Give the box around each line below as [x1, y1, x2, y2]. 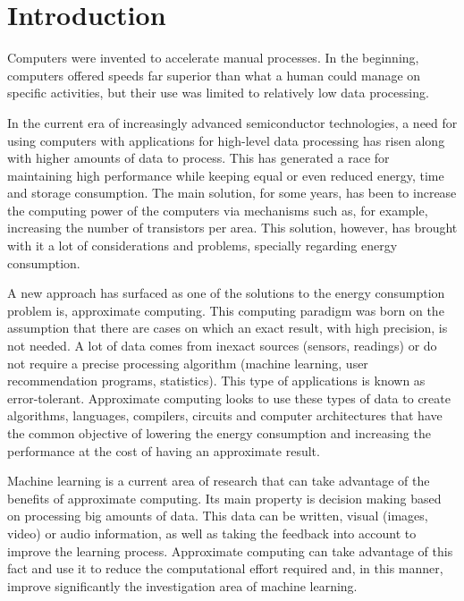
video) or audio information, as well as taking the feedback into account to [7, 523, 417, 542]
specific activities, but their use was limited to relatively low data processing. [7, 83, 429, 102]
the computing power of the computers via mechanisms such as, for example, [7, 200, 428, 219]
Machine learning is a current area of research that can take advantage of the [7, 471, 430, 490]
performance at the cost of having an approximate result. [7, 441, 320, 460]
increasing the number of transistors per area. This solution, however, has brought [7, 218, 458, 237]
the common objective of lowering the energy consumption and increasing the [7, 424, 431, 442]
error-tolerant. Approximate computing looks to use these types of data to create [7, 388, 451, 407]
